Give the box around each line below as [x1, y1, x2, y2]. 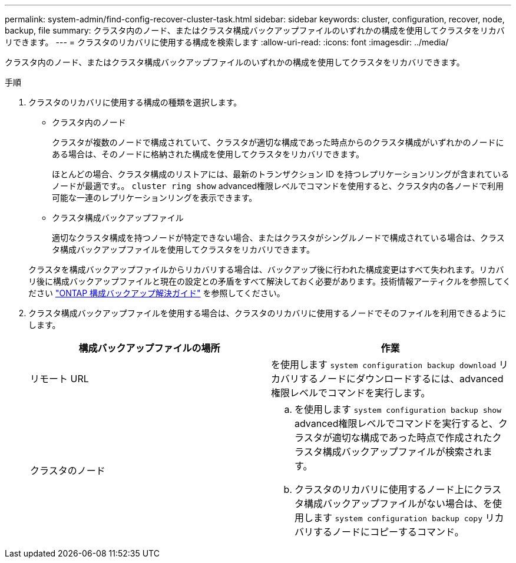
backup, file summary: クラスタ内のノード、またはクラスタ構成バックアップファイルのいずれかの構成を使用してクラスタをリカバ [5, 25, 505, 35]
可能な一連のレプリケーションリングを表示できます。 [52, 193, 257, 203]
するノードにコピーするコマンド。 [313, 526, 464, 538]
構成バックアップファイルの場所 [78, 342, 220, 354]
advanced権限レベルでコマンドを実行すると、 [295, 418, 498, 429]
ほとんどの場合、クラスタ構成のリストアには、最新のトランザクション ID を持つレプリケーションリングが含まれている [52, 169, 510, 179]
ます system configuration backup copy [313, 512, 482, 524]
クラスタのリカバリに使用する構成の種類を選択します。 [28, 97, 242, 107]
